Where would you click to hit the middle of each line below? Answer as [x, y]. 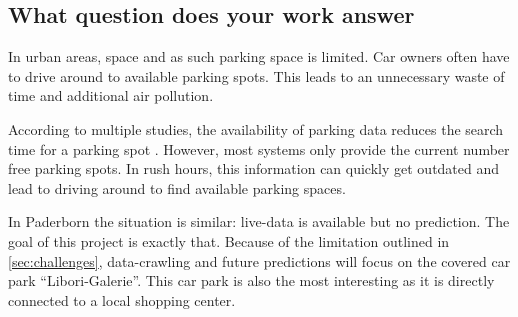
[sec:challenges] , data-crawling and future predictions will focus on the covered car [259, 260]
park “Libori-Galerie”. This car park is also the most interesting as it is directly [251, 280]
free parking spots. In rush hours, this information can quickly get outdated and [254, 168]
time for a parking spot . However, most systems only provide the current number [259, 148]
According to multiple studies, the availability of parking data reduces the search [256, 128]
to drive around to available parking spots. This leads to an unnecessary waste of [256, 75]
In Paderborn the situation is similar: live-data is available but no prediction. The [259, 221]
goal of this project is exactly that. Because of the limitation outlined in [229, 240]
